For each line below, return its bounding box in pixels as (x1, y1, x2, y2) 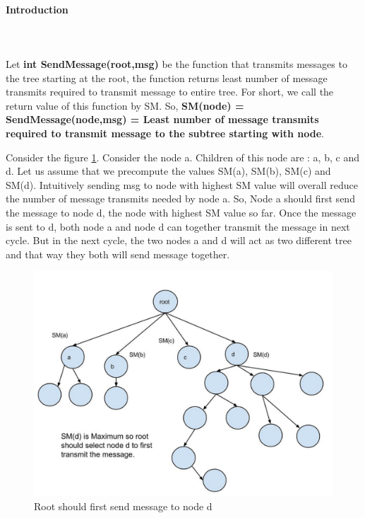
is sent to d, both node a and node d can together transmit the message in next (6, 219, 350, 234)
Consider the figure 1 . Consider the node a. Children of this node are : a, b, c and (6, 149, 359, 164)
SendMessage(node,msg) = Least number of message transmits (6, 112, 319, 127)
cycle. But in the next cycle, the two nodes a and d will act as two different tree (6, 233, 352, 248)
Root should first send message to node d (34, 498, 213, 513)
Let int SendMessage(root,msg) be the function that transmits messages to (6, 56, 347, 71)
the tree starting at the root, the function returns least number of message (6, 70, 328, 85)
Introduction (6, 1, 68, 16)
